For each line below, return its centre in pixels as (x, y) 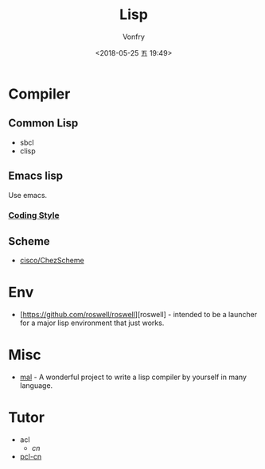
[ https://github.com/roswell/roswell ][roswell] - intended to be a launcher (138, 315)
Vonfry (134, 37)
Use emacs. (28, 195)
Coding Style (34, 215)
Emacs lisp (36, 176)
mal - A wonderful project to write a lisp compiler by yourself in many (133, 377)
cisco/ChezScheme (52, 261)
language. (36, 386)
